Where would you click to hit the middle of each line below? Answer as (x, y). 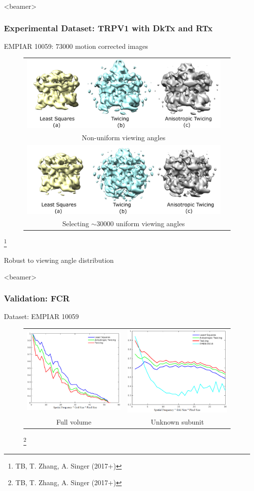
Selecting (76, 223)
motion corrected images (112, 46)
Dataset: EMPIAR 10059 (42, 316)
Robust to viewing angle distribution (59, 260)
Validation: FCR (37, 298)
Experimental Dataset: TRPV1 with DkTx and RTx (108, 28)
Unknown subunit (177, 421)
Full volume (74, 421)
